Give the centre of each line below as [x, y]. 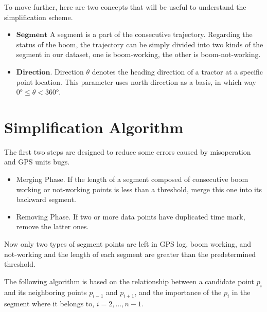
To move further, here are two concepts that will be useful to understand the [125, 7]
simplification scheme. [39, 17]
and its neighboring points [46, 292]
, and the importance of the [178, 292]
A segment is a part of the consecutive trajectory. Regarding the [151, 34]
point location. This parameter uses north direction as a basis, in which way [136, 81]
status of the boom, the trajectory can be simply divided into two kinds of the [140, 44]
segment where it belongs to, [49, 304]
